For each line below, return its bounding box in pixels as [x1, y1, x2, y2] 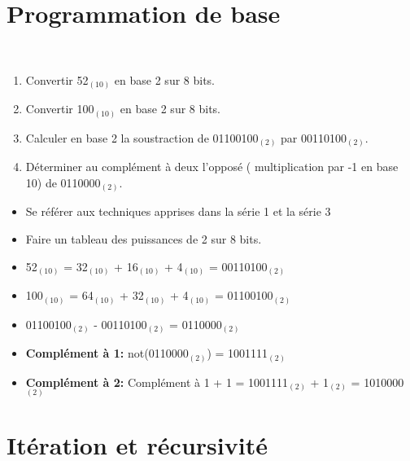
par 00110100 [281, 129, 347, 146]
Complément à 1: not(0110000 [25, 345, 189, 362]
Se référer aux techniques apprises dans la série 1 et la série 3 [25, 203, 331, 220]
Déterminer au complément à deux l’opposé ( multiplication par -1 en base [25, 158, 399, 175]
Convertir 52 [25, 71, 89, 88]
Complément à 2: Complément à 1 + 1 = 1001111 [25, 373, 289, 390]
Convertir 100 [25, 100, 94, 117]
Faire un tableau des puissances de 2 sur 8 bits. [25, 230, 262, 247]
